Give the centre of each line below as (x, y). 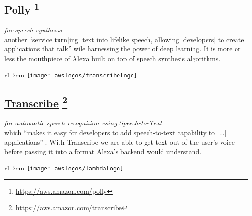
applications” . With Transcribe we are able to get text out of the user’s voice (120, 142)
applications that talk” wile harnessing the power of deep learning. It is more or (123, 49)
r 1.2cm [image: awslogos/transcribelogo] (71, 74)
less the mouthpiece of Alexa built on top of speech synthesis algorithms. (112, 58)
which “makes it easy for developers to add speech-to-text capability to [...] (116, 132)
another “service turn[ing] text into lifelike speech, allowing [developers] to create (124, 39)
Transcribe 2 (36, 101)
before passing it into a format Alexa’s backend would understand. (103, 151)
